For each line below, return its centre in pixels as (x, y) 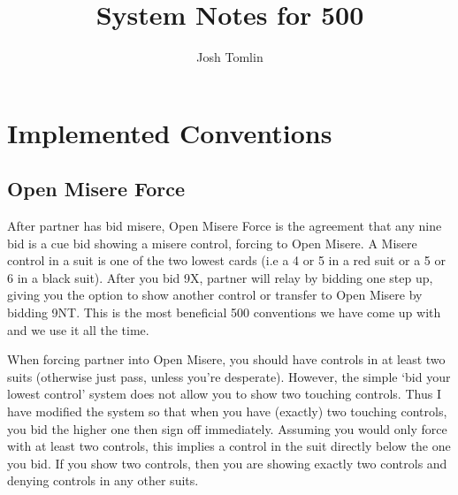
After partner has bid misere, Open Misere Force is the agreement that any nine (225, 226)
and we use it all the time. (78, 329)
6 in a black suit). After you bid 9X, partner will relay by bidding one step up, (220, 277)
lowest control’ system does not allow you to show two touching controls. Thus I (224, 394)
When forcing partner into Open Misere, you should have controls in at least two (226, 359)
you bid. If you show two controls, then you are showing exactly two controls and (227, 463)
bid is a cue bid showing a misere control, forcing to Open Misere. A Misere (212, 243)
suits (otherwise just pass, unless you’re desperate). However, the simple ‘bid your (229, 376)
